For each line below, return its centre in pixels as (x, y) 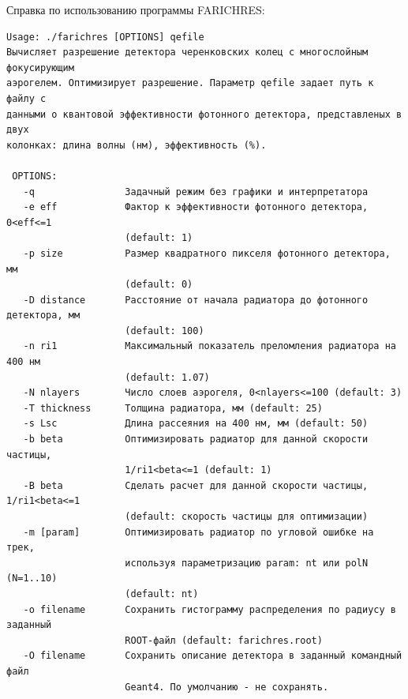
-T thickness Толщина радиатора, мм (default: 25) (173, 408)
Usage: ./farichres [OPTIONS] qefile (105, 37)
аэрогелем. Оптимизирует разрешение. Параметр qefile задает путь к (190, 83)
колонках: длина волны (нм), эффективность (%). (137, 145)
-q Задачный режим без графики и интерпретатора (196, 192)
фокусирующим (40, 68)
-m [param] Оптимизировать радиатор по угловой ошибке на (198, 532)
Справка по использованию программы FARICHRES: (136, 9)
